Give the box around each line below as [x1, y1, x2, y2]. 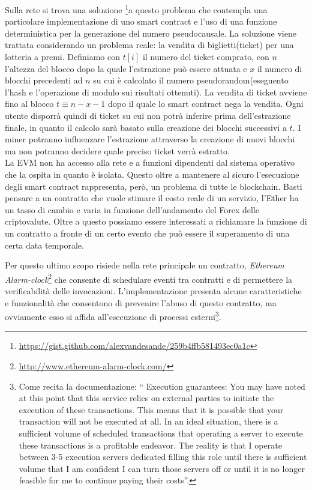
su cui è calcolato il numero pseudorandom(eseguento [93, 74, 289, 86]
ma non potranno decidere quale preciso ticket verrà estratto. [5, 144, 230, 157]
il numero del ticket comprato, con [142, 50, 269, 63]
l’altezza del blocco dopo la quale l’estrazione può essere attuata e [5, 62, 247, 74]
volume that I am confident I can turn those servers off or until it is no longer [19, 462, 305, 474]
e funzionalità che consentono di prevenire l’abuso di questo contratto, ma [5, 296, 277, 309]
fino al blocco [5, 97, 54, 110]
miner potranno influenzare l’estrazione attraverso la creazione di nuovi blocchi [5, 133, 295, 145]
